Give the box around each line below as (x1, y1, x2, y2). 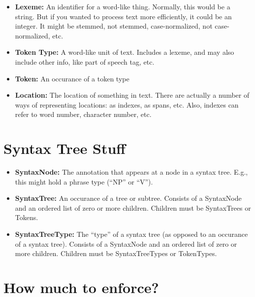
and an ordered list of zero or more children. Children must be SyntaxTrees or (15, 202, 251, 213)
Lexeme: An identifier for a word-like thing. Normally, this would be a (15, 1, 230, 11)
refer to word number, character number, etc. (15, 109, 152, 119)
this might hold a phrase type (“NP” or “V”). (15, 176, 153, 186)
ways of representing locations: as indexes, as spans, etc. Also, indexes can (15, 99, 239, 110)
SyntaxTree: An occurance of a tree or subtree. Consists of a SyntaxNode (15, 193, 242, 203)
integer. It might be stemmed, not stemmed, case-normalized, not (15, 21, 213, 31)
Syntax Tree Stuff (3, 138, 126, 158)
